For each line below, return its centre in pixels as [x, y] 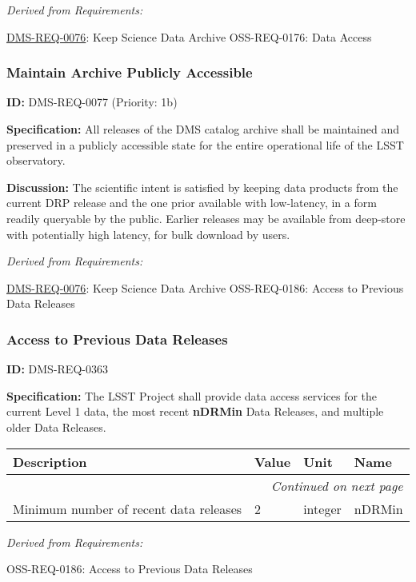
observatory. [36, 160]
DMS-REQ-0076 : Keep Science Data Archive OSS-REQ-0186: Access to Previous [205, 287]
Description [50, 461]
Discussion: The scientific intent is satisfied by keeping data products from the [202, 187]
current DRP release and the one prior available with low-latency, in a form [192, 203]
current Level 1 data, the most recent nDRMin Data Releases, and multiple [195, 411]
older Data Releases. [56, 427]
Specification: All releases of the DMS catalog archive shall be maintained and [203, 129]
